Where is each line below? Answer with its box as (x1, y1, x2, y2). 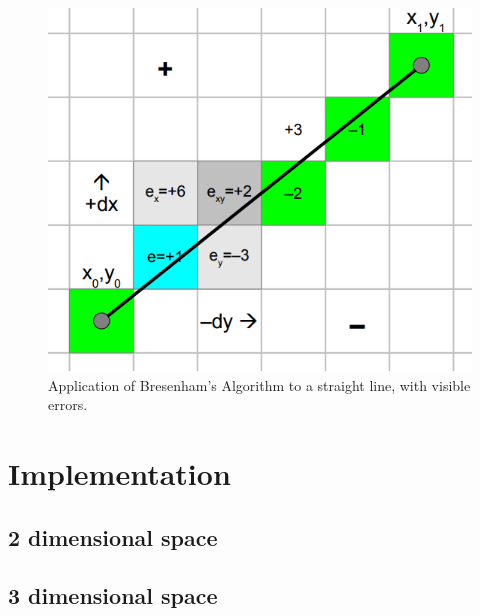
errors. (48, 394, 88, 415)
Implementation (8, 453, 231, 494)
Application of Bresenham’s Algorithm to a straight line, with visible (48, 374, 471, 395)
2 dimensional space (8, 521, 218, 552)
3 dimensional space (8, 580, 218, 611)
